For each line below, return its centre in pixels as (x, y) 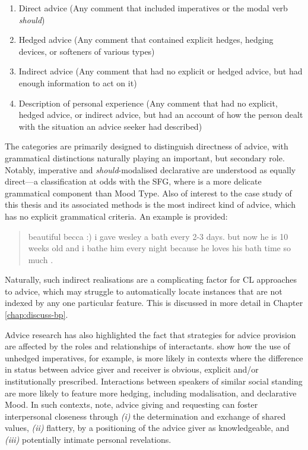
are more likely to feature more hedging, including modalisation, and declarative (151, 393)
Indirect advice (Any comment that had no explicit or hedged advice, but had (161, 71)
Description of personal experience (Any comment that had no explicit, (148, 103)
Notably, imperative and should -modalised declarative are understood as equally (150, 169)
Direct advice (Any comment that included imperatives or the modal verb (153, 8)
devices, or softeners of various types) (87, 51)
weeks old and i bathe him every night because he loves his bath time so (159, 248)
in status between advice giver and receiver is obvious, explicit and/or (132, 369)
